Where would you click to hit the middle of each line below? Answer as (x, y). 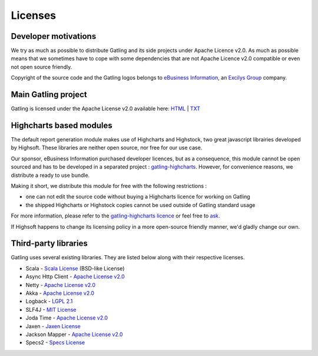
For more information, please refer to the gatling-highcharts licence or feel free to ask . (115, 216)
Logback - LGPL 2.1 (49, 301)
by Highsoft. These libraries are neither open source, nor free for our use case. (107, 148)
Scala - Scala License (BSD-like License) (75, 268)
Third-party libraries (49, 244)
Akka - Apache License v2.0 (60, 293)
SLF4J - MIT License (51, 309)
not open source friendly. (42, 67)
